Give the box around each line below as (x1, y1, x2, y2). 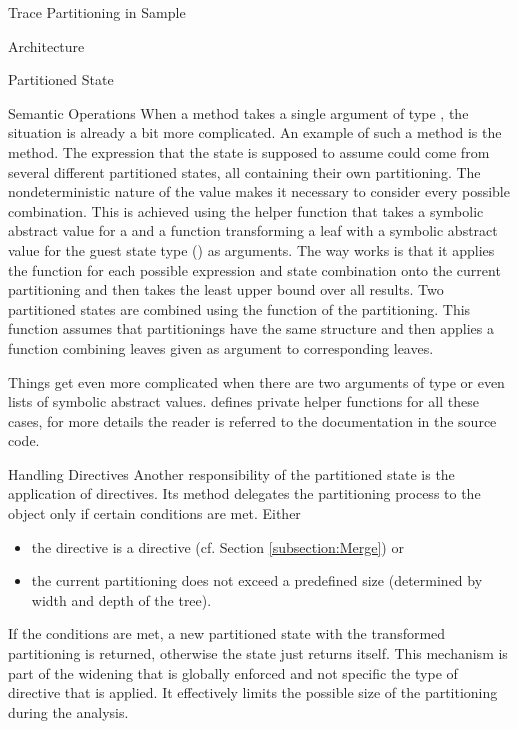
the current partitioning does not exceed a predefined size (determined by (31, 570, 483, 591)
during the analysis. (8, 701, 129, 722)
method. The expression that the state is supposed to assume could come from (8, 141, 490, 162)
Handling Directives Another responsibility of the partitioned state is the (8, 463, 455, 484)
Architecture (8, 35, 85, 56)
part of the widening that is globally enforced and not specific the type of (8, 662, 458, 683)
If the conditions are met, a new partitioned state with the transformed (8, 623, 446, 644)
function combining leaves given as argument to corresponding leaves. (8, 337, 434, 358)
